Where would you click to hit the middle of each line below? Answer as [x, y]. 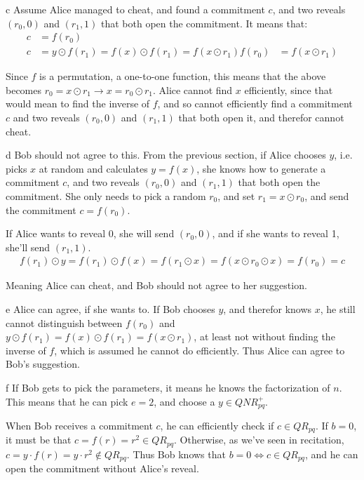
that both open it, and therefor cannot [261, 118]
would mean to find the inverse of [78, 104]
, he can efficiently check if [217, 426]
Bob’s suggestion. [43, 364]
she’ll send [28, 247]
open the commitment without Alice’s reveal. [102, 468]
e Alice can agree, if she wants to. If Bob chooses [110, 309]
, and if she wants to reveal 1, [276, 233]
